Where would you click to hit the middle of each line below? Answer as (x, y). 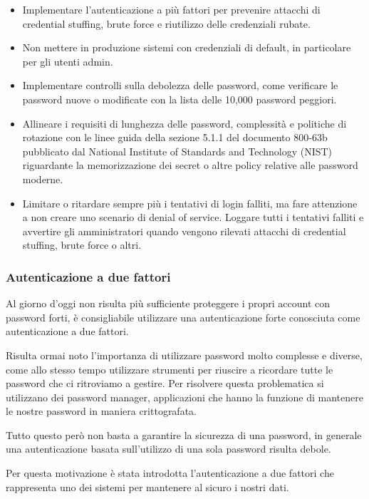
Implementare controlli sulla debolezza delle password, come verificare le (180, 85)
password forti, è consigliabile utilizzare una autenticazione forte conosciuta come (183, 317)
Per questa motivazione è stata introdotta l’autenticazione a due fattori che (170, 473)
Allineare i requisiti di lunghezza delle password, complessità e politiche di (184, 123)
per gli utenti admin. (68, 61)
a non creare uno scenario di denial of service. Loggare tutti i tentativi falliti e (193, 217)
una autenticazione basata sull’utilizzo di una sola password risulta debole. (168, 449)
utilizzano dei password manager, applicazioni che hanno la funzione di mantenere (184, 397)
